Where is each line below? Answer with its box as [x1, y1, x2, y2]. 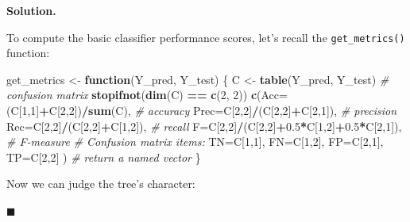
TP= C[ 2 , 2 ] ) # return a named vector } [6, 148, 201, 165]
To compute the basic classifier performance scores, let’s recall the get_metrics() [6, 29, 405, 45]
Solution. [6, 2, 56, 18]
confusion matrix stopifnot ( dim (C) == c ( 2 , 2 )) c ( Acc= [6, 86, 288, 103]
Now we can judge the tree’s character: [6, 175, 195, 192]
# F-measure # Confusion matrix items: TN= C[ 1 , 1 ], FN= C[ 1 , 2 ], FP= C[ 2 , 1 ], [6, 133, 384, 150]
